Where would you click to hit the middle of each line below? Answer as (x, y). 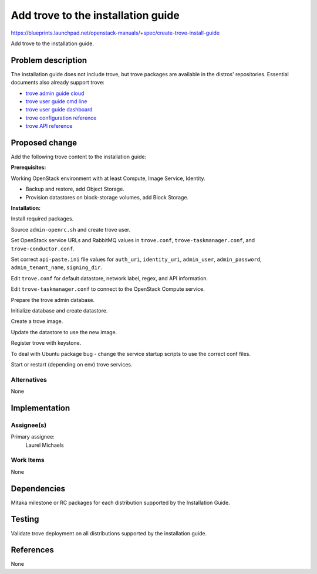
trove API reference (49, 126)
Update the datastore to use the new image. (64, 332)
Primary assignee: (33, 437)
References (32, 550)
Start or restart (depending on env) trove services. (72, 364)
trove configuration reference (61, 118)
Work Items (28, 460)
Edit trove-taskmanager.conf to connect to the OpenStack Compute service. (108, 289)
